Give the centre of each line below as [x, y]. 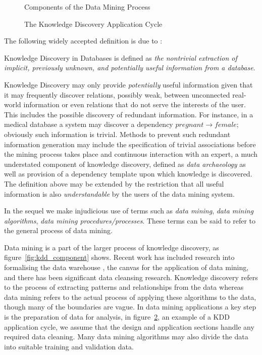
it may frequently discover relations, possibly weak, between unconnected [117, 94]
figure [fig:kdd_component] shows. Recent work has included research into [119, 257]
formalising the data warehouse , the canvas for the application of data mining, [126, 267]
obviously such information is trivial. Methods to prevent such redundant [117, 134]
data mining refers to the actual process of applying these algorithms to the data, [130, 297]
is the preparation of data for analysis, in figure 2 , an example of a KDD [117, 317]
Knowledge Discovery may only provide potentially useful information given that [128, 84]
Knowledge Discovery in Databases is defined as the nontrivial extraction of [121, 57]
